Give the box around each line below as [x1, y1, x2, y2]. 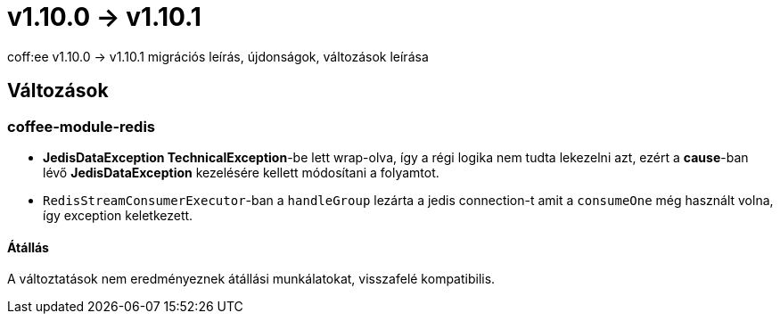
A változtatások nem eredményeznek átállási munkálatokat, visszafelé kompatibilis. [7, 271, 496, 287]
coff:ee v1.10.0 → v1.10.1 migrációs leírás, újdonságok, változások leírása [7, 48, 429, 64]
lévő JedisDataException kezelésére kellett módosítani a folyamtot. [43, 164, 439, 180]
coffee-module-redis [7, 117, 155, 136]
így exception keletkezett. [43, 207, 193, 223]
